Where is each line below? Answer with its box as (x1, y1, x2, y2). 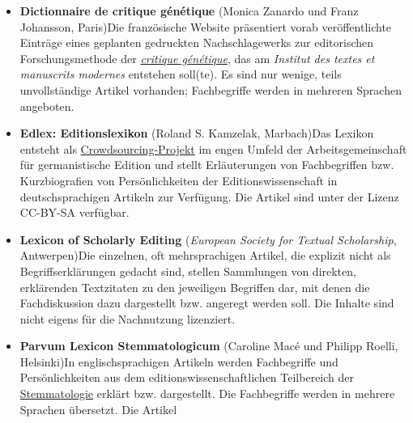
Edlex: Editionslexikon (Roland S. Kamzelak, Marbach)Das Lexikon (19, 125, 374, 142)
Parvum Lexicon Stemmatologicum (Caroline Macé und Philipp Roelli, (19, 337, 398, 354)
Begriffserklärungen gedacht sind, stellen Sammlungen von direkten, (19, 262, 356, 279)
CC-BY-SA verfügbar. (19, 204, 130, 221)
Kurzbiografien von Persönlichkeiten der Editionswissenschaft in (19, 171, 338, 188)
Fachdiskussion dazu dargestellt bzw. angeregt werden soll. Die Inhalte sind (19, 294, 394, 311)
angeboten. (19, 97, 75, 114)
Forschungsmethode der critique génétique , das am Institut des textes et (19, 49, 375, 66)
